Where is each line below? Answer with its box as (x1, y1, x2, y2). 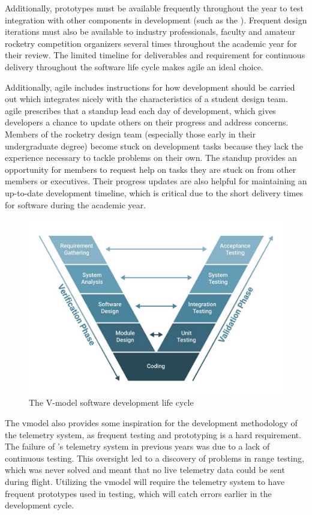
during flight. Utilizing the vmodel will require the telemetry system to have (5, 475, 285, 487)
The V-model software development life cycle (29, 396, 194, 409)
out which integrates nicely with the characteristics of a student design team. (5, 92, 288, 105)
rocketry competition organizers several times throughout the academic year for (5, 37, 298, 49)
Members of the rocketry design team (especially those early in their (5, 127, 256, 140)
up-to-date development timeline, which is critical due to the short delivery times (5, 186, 303, 199)
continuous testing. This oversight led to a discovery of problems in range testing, (5, 451, 304, 464)
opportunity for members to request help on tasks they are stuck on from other (5, 163, 296, 175)
